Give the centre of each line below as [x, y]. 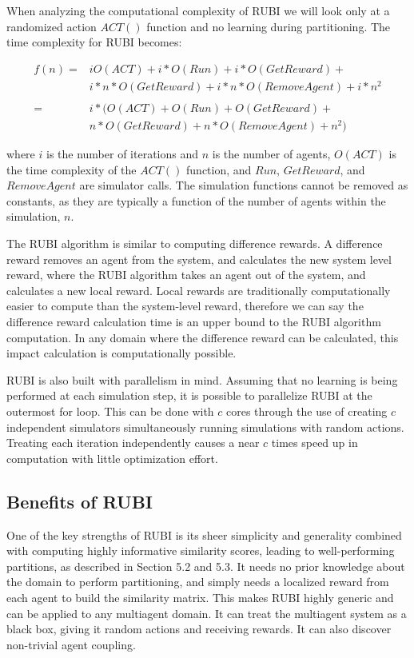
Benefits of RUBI [80, 501]
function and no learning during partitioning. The [269, 26]
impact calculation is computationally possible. [121, 353]
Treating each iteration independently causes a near [133, 443]
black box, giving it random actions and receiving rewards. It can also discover [199, 629]
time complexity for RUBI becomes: [94, 42]
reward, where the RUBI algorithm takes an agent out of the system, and [186, 275]
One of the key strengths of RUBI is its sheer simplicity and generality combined [204, 534]
